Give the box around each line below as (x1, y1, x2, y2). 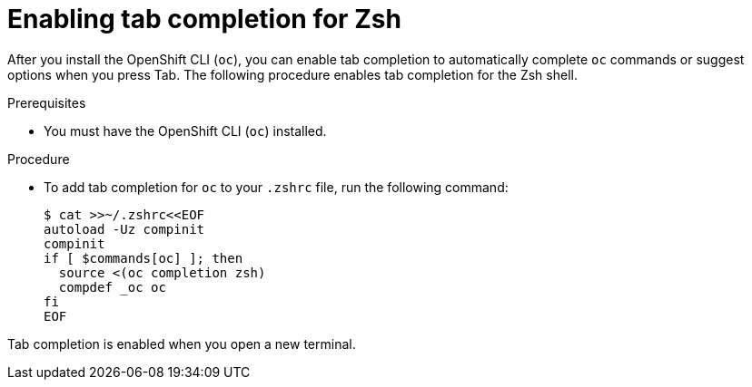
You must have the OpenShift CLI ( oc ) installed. (44, 122, 327, 139)
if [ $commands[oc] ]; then (44, 250, 243, 266)
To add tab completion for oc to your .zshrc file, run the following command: (44, 179, 509, 195)
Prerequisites (7, 94, 86, 111)
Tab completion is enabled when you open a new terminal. (7, 335, 356, 352)
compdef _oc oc (58, 279, 166, 295)
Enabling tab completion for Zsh (7, 4, 401, 34)
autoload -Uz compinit (44, 221, 205, 237)
